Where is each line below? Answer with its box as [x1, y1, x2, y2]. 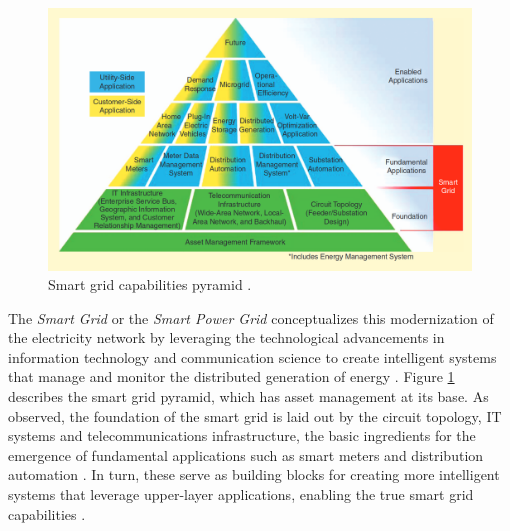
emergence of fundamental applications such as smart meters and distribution [8, 444, 484, 465]
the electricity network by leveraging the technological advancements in [8, 327, 445, 348]
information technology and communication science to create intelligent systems [8, 346, 497, 367]
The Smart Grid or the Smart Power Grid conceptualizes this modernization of [8, 307, 494, 328]
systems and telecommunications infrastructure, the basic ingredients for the [8, 425, 476, 446]
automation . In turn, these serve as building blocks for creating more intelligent [8, 464, 500, 485]
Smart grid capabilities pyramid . [48, 274, 252, 295]
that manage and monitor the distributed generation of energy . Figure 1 [8, 366, 455, 387]
